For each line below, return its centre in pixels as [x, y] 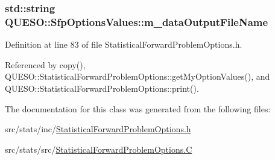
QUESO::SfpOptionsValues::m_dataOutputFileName [137, 21]
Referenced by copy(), [45, 64]
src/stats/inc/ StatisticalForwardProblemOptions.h [98, 129]
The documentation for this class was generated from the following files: [138, 108]
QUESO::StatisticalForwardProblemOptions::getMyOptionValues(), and [137, 76]
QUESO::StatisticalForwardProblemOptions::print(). [102, 88]
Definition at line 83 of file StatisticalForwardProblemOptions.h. [124, 44]
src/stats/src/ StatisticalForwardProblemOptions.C [99, 149]
